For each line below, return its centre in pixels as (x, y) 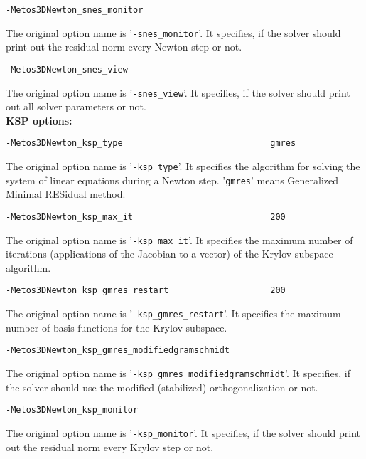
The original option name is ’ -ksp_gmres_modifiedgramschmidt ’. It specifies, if (178, 373)
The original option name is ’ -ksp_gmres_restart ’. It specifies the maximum (173, 313)
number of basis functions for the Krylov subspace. (117, 327)
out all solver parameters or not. (76, 106)
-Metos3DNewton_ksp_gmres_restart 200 (146, 291)
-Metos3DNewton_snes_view (67, 69)
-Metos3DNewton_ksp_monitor (72, 410)
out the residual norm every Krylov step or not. (110, 447)
